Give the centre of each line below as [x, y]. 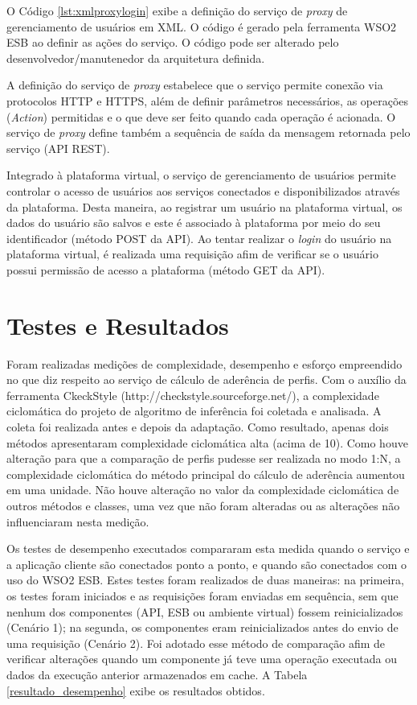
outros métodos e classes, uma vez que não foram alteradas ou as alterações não [203, 505]
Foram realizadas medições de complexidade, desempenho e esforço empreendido [204, 363]
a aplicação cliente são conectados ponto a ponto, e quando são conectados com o [207, 564]
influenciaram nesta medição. [78, 521]
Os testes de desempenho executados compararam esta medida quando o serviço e [208, 548]
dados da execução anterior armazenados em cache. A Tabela [157, 674]
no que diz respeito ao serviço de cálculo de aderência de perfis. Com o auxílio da [206, 379]
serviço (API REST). [58, 148]
